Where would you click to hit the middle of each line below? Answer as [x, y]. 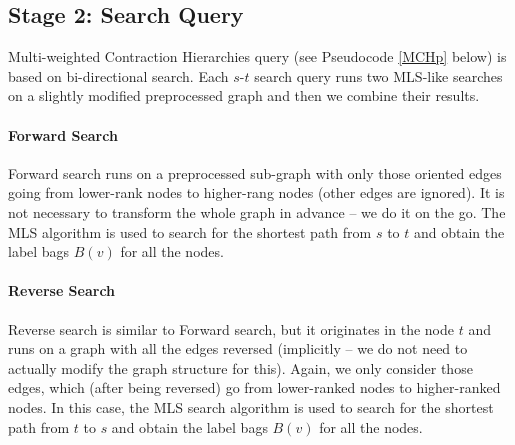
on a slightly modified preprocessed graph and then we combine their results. [244, 95]
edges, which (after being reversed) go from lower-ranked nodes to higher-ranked [254, 387]
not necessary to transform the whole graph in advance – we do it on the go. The [257, 211]
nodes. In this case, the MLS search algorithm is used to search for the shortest [251, 406]
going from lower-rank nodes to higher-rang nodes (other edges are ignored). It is [256, 192]
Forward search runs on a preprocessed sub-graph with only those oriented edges [255, 172]
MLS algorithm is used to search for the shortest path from [190, 231]
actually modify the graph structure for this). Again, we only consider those [240, 367]
